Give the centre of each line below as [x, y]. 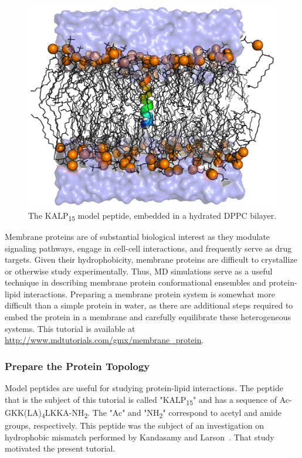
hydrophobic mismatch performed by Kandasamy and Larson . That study [140, 437]
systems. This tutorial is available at [70, 328]
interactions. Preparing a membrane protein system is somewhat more [149, 294]
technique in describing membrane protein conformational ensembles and [135, 282]
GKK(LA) [23, 412]
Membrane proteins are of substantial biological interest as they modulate [138, 236]
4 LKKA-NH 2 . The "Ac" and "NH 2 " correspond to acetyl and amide [161, 413]
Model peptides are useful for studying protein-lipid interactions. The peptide [144, 388]
